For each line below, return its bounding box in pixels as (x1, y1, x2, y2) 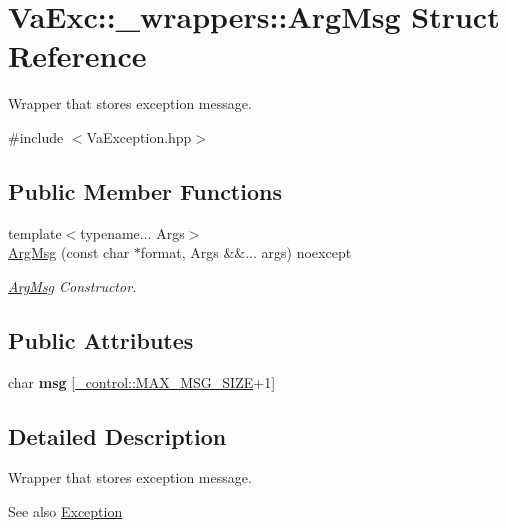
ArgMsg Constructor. (8, 275, 137, 296)
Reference (8, 35, 147, 76)
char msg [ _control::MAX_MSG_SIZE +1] (8, 371, 276, 392)
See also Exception (8, 501, 123, 522)
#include (8, 126, 64, 147)
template (8, 222, 62, 243)
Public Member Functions (8, 175, 282, 206)
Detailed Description (8, 420, 227, 451)
